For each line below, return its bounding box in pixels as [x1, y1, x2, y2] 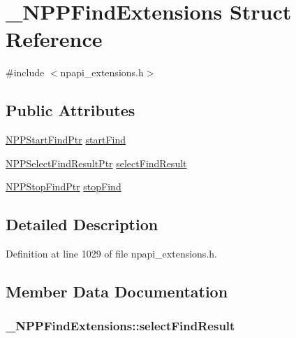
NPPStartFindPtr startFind [6, 132, 126, 147]
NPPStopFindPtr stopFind [6, 179, 121, 194]
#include [6, 65, 45, 80]
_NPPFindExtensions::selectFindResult [6, 317, 235, 335]
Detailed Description [6, 213, 158, 235]
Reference [6, 24, 103, 53]
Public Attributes [6, 99, 135, 121]
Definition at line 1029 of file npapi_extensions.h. [6, 246, 217, 261]
